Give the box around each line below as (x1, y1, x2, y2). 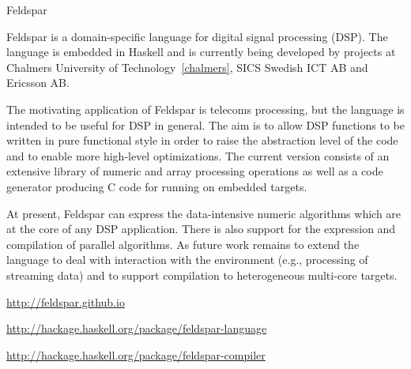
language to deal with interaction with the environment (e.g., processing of (6, 251, 368, 268)
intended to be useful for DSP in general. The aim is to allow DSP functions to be (6, 116, 405, 133)
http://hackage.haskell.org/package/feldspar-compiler (6, 346, 266, 363)
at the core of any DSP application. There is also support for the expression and (6, 220, 396, 237)
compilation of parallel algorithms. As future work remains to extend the (6, 235, 360, 252)
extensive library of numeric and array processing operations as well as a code (6, 163, 383, 179)
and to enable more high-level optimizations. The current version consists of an (6, 147, 390, 164)
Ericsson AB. (6, 74, 70, 91)
